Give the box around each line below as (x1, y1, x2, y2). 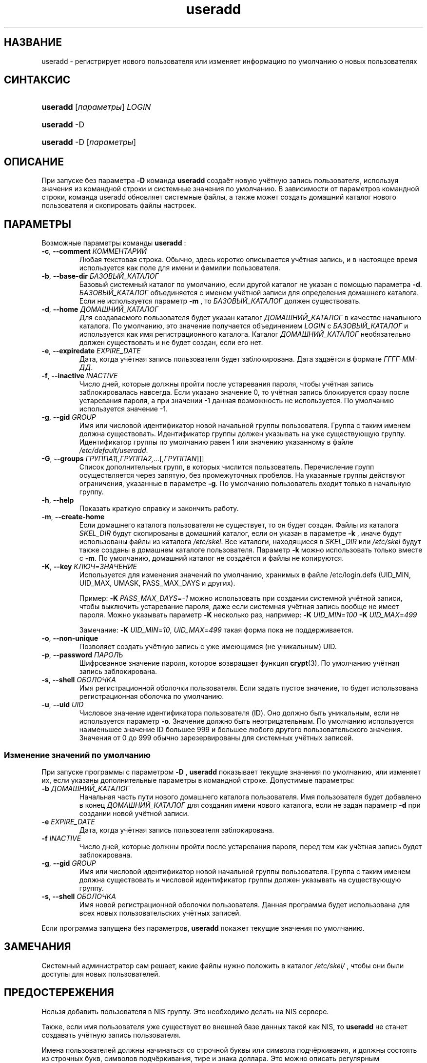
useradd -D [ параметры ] (41, 137, 136, 147)
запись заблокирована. (79, 667, 157, 676)
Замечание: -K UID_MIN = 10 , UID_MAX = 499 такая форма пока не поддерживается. (79, 626, 354, 634)
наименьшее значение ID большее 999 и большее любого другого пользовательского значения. (79, 725, 403, 734)
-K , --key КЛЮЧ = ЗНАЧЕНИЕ (41, 562, 137, 571)
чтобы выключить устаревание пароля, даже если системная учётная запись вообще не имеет (79, 602, 399, 611)
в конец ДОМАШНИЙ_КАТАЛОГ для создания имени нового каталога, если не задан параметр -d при (79, 800, 421, 809)
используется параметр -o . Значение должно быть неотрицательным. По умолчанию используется (79, 717, 414, 726)
